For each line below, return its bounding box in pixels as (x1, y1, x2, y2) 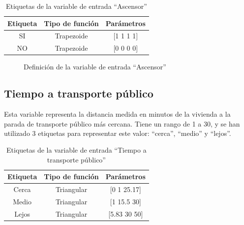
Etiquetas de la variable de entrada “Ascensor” (6, 1, 147, 11)
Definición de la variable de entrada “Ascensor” (24, 62, 166, 72)
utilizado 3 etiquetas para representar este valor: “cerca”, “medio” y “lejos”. (4, 128, 231, 138)
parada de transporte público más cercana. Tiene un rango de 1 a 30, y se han (4, 118, 240, 129)
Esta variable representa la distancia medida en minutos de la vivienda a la (4, 109, 231, 119)
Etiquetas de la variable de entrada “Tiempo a (6, 144, 147, 155)
